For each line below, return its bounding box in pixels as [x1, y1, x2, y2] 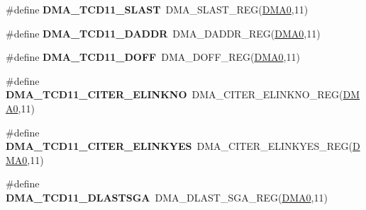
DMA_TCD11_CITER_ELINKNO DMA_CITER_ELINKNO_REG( [6, 87, 343, 102]
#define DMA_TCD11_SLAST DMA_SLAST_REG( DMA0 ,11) [6, 2, 309, 16]
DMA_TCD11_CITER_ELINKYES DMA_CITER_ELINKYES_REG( [6, 139, 353, 153]
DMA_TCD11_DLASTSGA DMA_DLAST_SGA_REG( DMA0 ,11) [6, 189, 328, 204]
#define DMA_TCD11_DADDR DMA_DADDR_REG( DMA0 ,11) [6, 25, 321, 40]
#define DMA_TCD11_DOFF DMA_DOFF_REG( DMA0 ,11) [6, 49, 300, 64]
